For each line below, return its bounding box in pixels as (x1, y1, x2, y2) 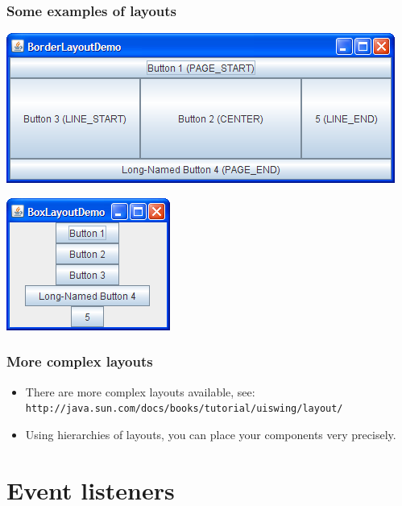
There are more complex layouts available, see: (25, 383, 255, 400)
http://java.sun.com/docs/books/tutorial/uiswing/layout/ (25, 403, 343, 415)
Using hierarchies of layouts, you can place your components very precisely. (25, 425, 396, 442)
